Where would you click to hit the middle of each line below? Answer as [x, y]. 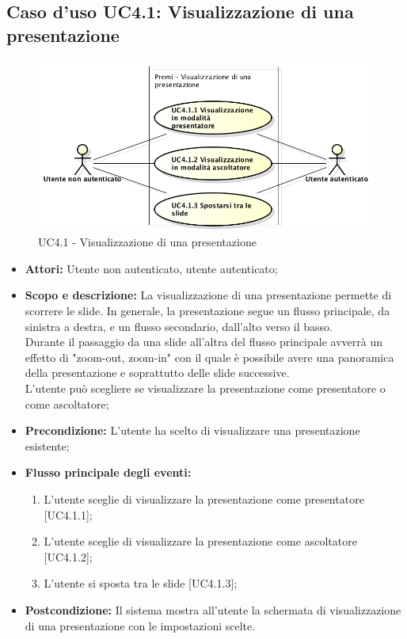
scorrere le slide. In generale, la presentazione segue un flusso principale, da [207, 311]
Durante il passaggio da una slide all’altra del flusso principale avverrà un [203, 342]
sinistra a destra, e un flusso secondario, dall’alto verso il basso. [179, 326]
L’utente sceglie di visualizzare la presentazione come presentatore [204, 499]
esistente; [47, 445]
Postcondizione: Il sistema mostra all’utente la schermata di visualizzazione [213, 609]
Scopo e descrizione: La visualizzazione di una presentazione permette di [208, 295]
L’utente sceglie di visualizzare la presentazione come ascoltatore [200, 541]
